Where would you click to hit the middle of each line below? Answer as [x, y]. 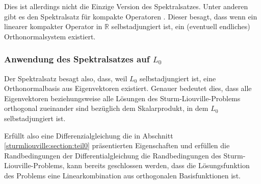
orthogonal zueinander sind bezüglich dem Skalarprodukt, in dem [106, 108]
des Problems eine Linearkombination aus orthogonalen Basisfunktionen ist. [122, 175]
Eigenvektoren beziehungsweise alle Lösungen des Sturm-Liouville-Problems [122, 98]
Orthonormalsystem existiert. [50, 36]
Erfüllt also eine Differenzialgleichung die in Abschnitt [89, 135]
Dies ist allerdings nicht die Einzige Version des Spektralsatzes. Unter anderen [126, 6]
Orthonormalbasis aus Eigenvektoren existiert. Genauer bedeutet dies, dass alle [128, 88]
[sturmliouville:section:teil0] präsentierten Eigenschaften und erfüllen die [117, 145]
